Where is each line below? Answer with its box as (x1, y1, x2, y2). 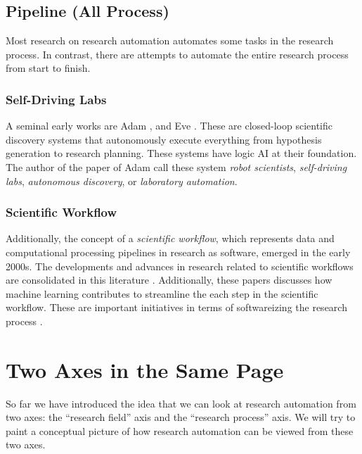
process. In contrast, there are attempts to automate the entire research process (6, 46, 349, 61)
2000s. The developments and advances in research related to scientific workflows (6, 258, 354, 273)
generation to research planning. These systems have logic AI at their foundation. (6, 146, 357, 160)
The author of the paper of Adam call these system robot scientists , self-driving (6, 159, 347, 174)
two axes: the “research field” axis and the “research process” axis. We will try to (6, 410, 356, 424)
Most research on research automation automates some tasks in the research (6, 33, 334, 48)
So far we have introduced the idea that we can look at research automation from (6, 396, 356, 410)
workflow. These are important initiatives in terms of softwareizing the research (6, 300, 347, 315)
